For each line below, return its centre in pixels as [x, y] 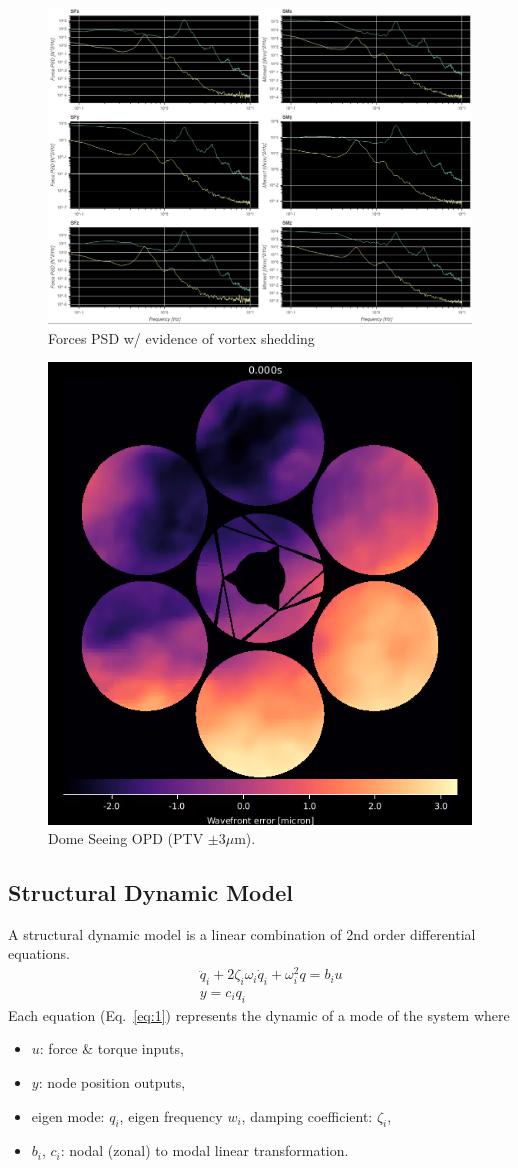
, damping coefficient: [307, 1115]
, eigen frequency [171, 1115]
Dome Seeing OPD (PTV [126, 838]
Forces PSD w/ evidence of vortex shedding [181, 337]
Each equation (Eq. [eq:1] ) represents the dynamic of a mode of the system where [259, 1014]
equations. [39, 953]
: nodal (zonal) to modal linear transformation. [204, 1150]
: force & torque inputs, [111, 1048]
